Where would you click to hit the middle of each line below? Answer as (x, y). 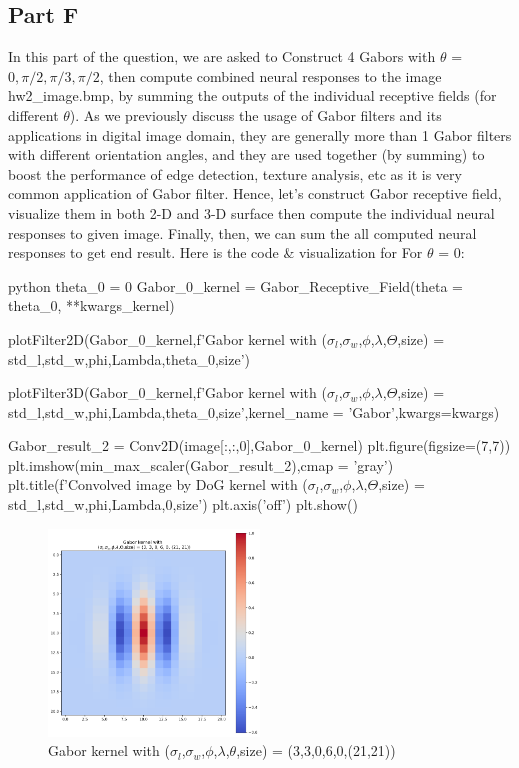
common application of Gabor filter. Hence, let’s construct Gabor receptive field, (255, 193)
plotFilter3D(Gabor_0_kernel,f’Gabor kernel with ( (167, 392)
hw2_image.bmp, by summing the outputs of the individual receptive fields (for (252, 95)
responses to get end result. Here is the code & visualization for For (215, 252)
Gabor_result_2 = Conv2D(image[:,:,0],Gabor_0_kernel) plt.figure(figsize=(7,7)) (259, 445)
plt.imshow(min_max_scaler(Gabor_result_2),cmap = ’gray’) (201, 464)
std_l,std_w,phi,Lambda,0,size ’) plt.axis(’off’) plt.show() (183, 504)
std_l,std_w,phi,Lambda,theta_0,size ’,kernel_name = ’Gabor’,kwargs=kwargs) (254, 411)
